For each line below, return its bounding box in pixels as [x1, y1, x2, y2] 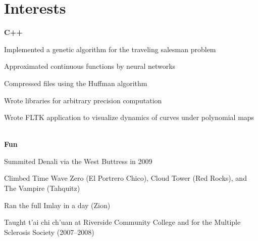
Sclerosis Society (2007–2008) [4, 226, 94, 237]
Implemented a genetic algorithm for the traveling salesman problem [4, 44, 216, 54]
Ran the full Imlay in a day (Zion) [4, 199, 111, 210]
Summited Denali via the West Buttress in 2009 [4, 155, 152, 166]
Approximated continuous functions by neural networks [4, 61, 176, 71]
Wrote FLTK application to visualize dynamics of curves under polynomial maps [4, 112, 254, 123]
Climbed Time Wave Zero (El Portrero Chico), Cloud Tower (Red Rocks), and [4, 173, 247, 183]
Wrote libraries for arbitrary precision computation [4, 95, 162, 105]
